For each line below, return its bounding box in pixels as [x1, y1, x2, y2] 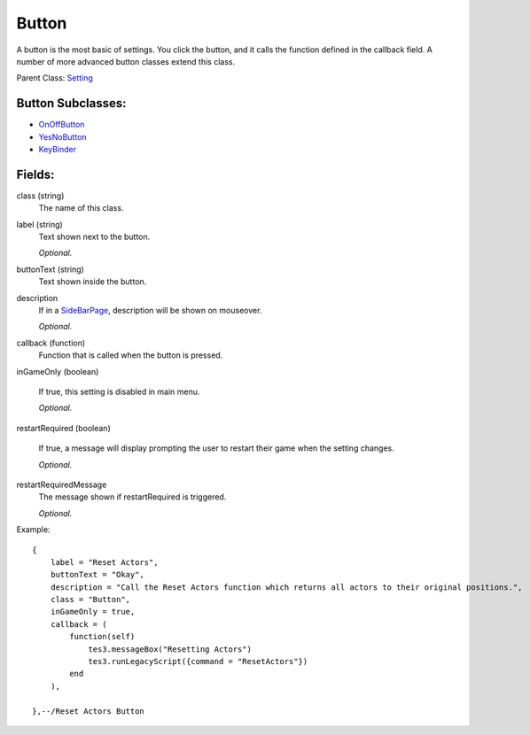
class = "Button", [50, 594, 131, 605]
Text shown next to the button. [38, 231, 151, 243]
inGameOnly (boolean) [16, 366, 99, 376]
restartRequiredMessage [16, 479, 107, 490]
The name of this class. [38, 203, 124, 213]
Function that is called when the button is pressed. [38, 350, 223, 360]
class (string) [16, 190, 65, 201]
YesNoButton [38, 131, 88, 142]
